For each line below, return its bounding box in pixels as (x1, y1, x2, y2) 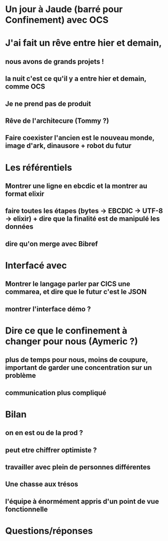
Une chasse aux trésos (5, 480, 78, 489)
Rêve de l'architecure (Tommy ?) (5, 116, 109, 125)
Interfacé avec (5, 259, 67, 271)
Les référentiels (5, 162, 72, 173)
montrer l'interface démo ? (5, 305, 91, 313)
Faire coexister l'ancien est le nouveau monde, (5, 133, 155, 142)
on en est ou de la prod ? (5, 429, 83, 437)
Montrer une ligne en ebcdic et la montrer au (5, 181, 147, 190)
